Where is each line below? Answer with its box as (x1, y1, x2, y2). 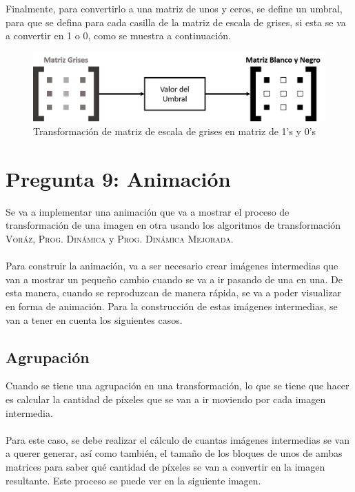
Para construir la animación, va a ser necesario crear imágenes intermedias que (6, 258, 338, 273)
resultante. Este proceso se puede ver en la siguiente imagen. (6, 473, 261, 487)
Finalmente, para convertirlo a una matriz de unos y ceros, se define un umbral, (6, 1, 343, 15)
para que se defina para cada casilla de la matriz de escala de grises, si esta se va (6, 14, 346, 29)
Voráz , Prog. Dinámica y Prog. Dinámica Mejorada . (6, 231, 234, 245)
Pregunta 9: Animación (6, 164, 231, 192)
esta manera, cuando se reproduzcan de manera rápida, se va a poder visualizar (6, 285, 342, 300)
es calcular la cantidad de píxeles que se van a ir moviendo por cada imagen (6, 391, 326, 406)
